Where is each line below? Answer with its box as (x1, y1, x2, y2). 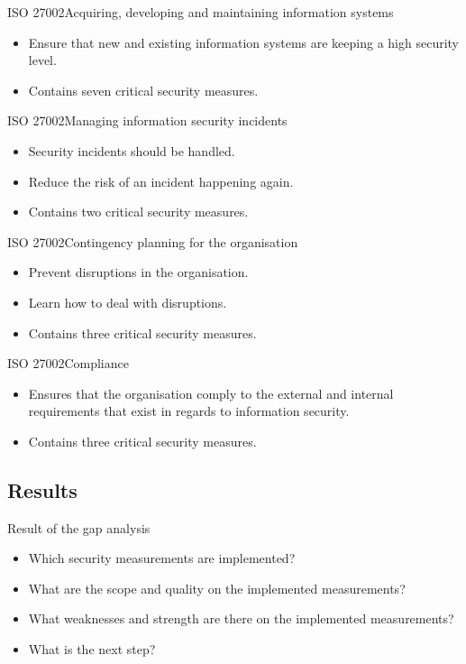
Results (7, 475, 78, 503)
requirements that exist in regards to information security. (28, 401, 350, 420)
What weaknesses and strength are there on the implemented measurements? (28, 609, 454, 628)
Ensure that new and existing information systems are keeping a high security (28, 32, 459, 51)
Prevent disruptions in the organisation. (28, 263, 249, 281)
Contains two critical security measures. (28, 202, 249, 221)
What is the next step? (28, 640, 156, 659)
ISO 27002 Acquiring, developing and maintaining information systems (7, 3, 394, 21)
